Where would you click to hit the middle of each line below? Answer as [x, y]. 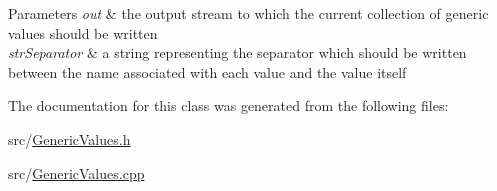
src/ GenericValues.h [69, 138]
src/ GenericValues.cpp [76, 172]
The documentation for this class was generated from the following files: [228, 105]
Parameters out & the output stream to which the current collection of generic [248, 13]
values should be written [83, 32]
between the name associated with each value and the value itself [207, 71]
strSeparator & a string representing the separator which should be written [237, 52]
